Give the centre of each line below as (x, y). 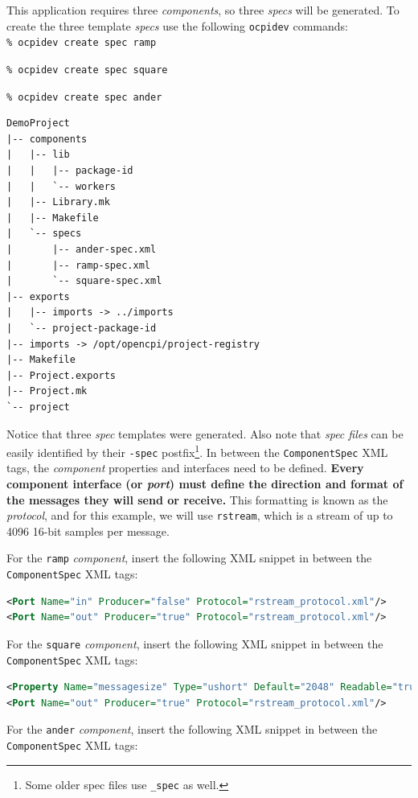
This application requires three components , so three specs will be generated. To (203, 10)
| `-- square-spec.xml (84, 281)
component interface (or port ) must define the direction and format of (205, 483)
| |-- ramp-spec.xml (78, 265)
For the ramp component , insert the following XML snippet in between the (189, 558)
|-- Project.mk (47, 391)
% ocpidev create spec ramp (82, 43)
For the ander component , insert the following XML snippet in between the (192, 729)
